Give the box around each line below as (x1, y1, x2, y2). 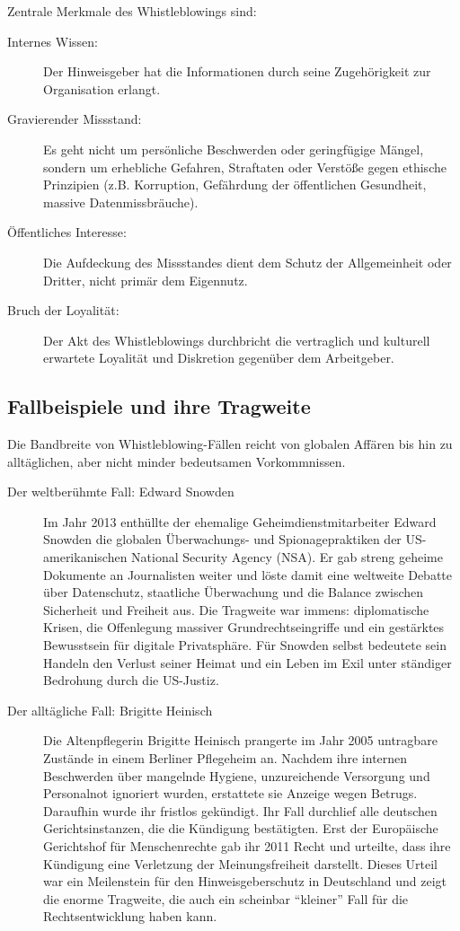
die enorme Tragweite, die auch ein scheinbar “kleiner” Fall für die (43, 889, 409, 908)
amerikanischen (43, 548, 128, 567)
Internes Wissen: (7, 31, 98, 50)
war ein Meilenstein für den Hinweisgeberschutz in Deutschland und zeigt (43, 872, 447, 891)
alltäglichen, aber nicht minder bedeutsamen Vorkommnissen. (7, 452, 346, 470)
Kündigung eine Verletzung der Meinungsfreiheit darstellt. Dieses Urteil (43, 854, 438, 873)
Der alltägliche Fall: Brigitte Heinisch (7, 700, 213, 719)
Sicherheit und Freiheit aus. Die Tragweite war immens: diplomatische (43, 600, 429, 619)
